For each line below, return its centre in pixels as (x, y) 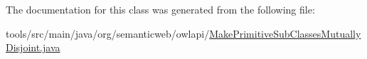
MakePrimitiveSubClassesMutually (285, 33)
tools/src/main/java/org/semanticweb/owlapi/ (108, 33)
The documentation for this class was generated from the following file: (160, 9)
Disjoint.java (33, 47)
